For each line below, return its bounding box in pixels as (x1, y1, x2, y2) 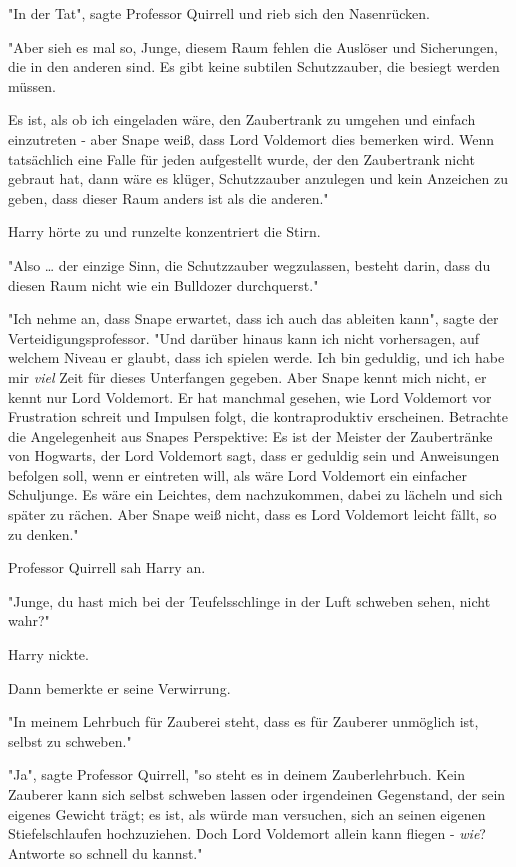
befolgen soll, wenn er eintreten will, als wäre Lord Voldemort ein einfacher (8, 464, 468, 485)
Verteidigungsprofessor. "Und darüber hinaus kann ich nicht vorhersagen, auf (8, 327, 480, 348)
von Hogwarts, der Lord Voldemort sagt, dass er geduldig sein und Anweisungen (8, 445, 500, 466)
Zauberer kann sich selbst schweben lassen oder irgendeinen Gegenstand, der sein (8, 784, 506, 804)
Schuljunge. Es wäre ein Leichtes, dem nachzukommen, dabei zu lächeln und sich (8, 484, 503, 505)
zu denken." (8, 523, 79, 544)
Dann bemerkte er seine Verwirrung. (8, 677, 231, 698)
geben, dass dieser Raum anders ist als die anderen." (8, 187, 329, 208)
